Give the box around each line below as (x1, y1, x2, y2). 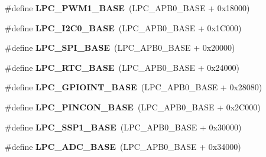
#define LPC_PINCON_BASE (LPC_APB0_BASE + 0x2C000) (5, 100, 261, 113)
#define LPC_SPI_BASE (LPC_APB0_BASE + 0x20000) (5, 41, 235, 54)
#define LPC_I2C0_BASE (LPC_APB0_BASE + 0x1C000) (5, 21, 242, 34)
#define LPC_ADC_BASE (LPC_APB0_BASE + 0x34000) (5, 140, 241, 153)
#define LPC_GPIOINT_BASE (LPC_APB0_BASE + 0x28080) (5, 81, 262, 93)
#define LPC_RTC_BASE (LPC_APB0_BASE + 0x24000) (5, 61, 240, 73)
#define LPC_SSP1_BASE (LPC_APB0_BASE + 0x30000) (5, 120, 242, 133)
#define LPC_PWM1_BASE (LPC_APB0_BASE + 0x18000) (5, 2, 250, 14)
